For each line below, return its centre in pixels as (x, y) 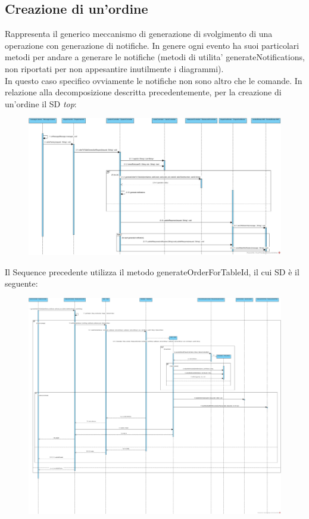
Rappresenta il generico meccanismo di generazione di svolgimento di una (139, 34)
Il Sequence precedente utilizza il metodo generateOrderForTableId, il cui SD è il (152, 271)
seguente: (21, 283)
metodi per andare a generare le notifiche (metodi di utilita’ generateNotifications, (155, 57)
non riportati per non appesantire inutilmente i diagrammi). (114, 68)
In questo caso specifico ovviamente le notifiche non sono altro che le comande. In (154, 80)
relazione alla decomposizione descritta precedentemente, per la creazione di (143, 92)
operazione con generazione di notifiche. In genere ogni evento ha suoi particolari (152, 45)
